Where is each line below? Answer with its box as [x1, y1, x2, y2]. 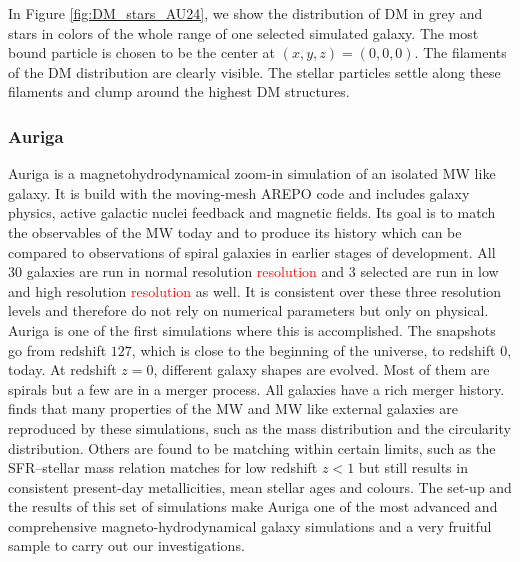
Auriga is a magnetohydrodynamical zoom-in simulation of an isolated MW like [8, 163, 496, 184]
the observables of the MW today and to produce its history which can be [8, 221, 462, 242]
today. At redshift [8, 359, 117, 380]
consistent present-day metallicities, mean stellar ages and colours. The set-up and [8, 476, 512, 497]
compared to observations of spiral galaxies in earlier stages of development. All [8, 241, 496, 262]
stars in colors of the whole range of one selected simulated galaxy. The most [8, 22, 479, 43]
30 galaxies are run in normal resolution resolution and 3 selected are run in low [8, 261, 499, 282]
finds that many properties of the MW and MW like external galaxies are [8, 398, 458, 419]
